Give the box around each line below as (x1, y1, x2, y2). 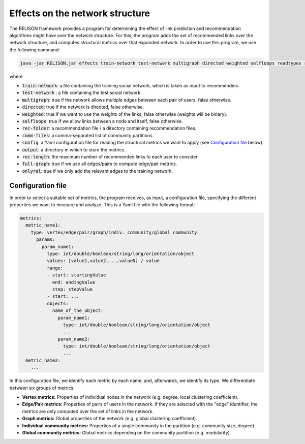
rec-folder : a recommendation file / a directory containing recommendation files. (22, 125, 197, 132)
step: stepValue (52, 286, 93, 292)
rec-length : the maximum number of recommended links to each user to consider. (22, 153, 199, 160)
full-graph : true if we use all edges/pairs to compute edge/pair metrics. (22, 161, 177, 167)
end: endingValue (52, 279, 96, 285)
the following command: (9, 46, 60, 53)
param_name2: (57, 336, 90, 342)
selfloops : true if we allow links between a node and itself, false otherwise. (22, 118, 183, 124)
